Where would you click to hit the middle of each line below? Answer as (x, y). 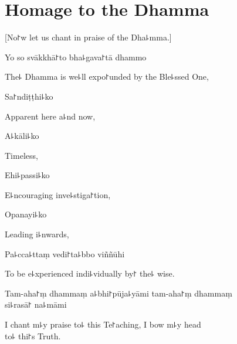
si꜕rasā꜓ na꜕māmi (36, 304)
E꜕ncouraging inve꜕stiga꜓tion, (58, 194)
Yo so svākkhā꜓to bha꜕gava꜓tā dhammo (76, 57)
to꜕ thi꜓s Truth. (33, 336)
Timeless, (21, 155)
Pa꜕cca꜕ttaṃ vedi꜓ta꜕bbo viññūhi (65, 253)
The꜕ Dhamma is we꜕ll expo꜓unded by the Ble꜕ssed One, (107, 76)
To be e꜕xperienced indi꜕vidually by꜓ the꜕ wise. (90, 273)
